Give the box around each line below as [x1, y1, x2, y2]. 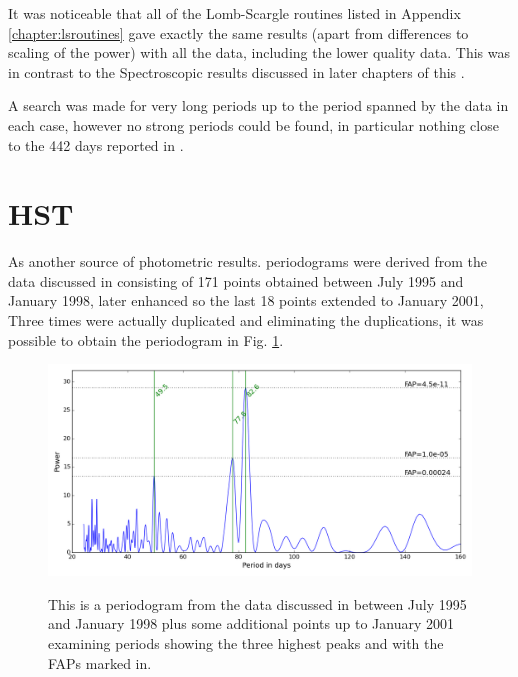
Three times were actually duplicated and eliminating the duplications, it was [8, 310, 484, 331]
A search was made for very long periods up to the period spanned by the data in [8, 95, 509, 116]
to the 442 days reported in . [8, 134, 184, 155]
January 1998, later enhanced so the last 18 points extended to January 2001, [8, 290, 484, 311]
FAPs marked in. [48, 652, 152, 673]
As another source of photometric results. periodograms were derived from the [8, 251, 488, 272]
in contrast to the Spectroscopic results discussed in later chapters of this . [8, 61, 465, 82]
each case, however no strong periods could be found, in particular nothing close [8, 114, 499, 135]
